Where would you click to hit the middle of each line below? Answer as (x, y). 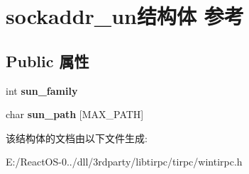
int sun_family (42, 90)
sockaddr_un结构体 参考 (125, 16)
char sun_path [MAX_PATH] (75, 114)
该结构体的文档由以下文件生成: (77, 138)
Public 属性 (48, 60)
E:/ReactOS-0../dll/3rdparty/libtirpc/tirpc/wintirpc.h (124, 162)
